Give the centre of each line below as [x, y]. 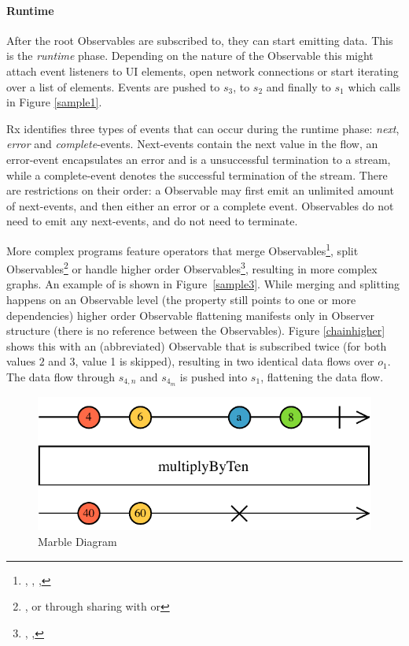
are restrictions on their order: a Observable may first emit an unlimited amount [200, 190]
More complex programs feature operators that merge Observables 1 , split [182, 249]
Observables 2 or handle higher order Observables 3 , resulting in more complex [192, 267]
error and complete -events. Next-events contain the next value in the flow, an [192, 144]
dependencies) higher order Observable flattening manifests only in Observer [191, 315]
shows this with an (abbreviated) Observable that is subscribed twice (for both [197, 345]
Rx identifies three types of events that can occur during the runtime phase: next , [203, 128]
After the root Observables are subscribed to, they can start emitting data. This [200, 40]
